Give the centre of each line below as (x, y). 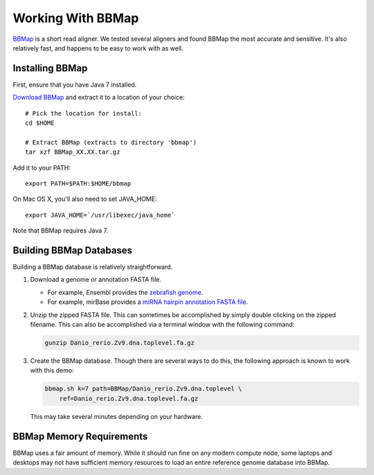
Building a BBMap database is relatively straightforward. (93, 267)
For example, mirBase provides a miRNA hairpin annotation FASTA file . (148, 302)
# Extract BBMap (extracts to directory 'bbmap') (111, 142)
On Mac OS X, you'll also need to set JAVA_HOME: (85, 199)
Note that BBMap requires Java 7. (61, 231)
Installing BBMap (50, 68)
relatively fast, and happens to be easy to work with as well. (98, 48)
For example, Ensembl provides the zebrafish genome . (125, 292)
